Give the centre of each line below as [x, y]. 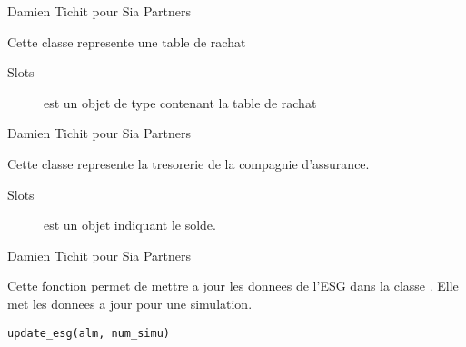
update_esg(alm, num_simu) [89, 333]
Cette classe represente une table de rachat [127, 41]
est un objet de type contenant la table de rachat [180, 102]
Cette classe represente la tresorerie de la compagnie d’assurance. [188, 163]
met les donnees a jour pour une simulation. [130, 303]
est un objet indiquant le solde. [130, 225]
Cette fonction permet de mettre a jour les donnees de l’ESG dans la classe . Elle [233, 286]
